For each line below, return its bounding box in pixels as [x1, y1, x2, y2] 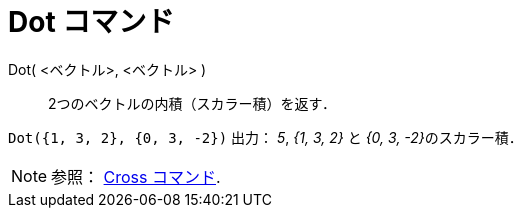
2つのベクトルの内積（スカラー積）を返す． [48, 94, 336, 112]
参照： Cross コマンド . [51, 166, 221, 187]
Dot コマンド [8, 5, 175, 39]
